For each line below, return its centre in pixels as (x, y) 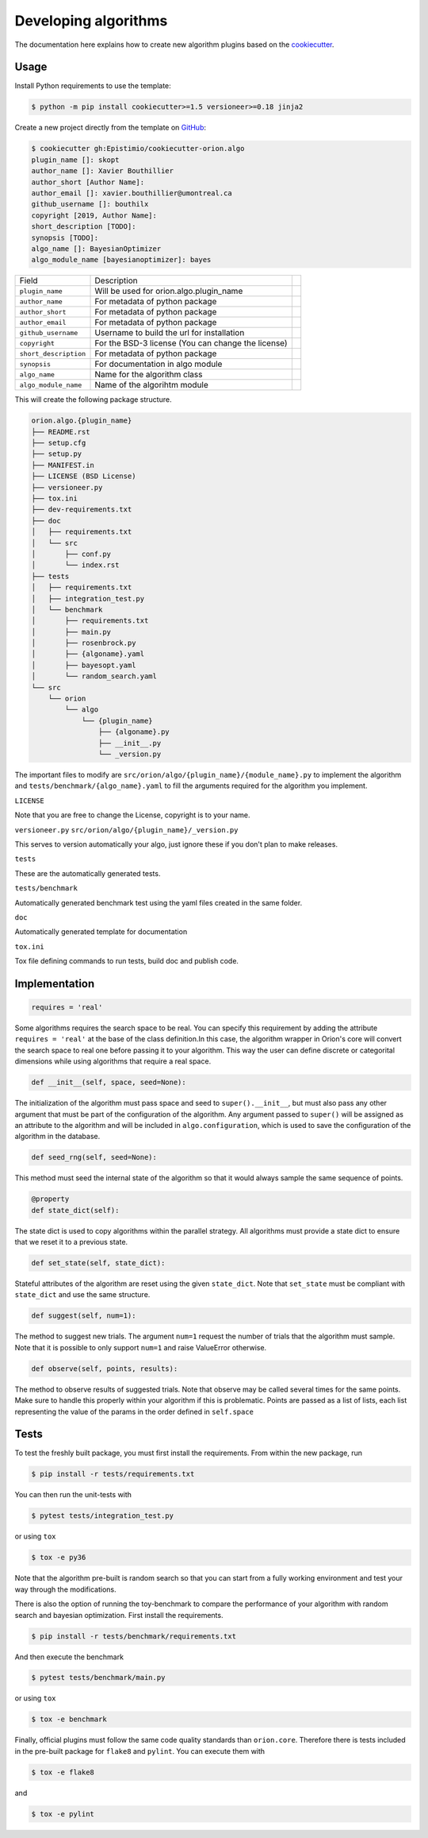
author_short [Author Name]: (88, 182)
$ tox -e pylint (63, 1814)
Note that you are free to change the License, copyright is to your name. (132, 815)
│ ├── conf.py (71, 554)
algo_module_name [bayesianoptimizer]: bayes (121, 260)
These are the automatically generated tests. (88, 873)
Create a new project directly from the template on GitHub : (110, 128)
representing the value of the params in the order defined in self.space (134, 1411)
